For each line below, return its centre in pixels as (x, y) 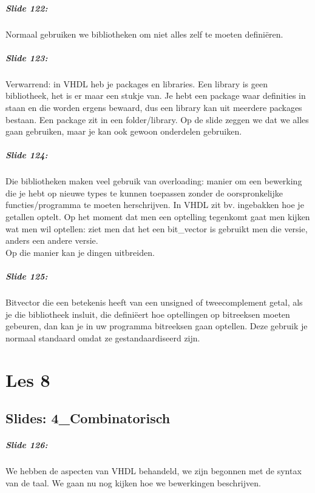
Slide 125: (27, 276)
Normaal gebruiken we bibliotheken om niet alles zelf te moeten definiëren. (144, 34)
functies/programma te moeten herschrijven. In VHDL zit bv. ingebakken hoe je (155, 205)
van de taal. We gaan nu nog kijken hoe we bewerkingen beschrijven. (133, 482)
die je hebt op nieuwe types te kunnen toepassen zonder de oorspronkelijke (144, 193)
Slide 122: (27, 8)
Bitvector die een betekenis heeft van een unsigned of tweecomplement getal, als (154, 302)
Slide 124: (27, 155)
